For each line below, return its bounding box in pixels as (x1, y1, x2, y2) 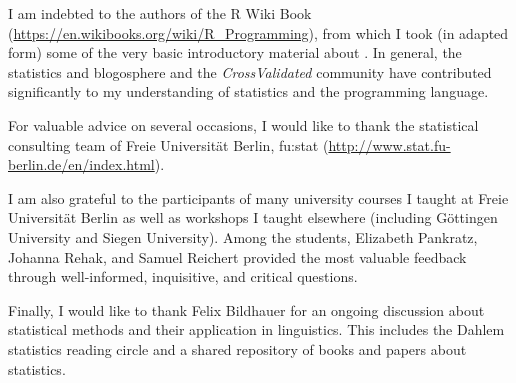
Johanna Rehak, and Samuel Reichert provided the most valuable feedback (8, 246, 467, 267)
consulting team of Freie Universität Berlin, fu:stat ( (8, 134, 329, 155)
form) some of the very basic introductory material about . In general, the (8, 42, 462, 63)
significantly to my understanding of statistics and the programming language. (8, 81, 489, 102)
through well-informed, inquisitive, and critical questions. (8, 266, 358, 287)
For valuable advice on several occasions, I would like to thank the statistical (8, 114, 479, 135)
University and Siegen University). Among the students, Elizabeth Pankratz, (8, 226, 478, 247)
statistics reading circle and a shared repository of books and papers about (8, 338, 467, 359)
